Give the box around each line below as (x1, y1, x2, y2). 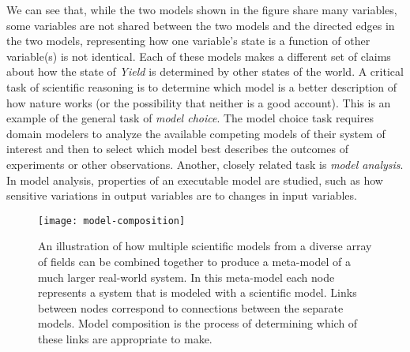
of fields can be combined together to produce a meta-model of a (38, 253, 352, 269)
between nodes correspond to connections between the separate (38, 299, 344, 316)
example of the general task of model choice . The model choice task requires (6, 110, 374, 126)
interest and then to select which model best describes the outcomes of (6, 140, 348, 157)
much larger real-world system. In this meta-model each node (38, 268, 335, 285)
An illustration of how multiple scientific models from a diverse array (38, 238, 372, 254)
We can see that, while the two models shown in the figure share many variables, (6, 2, 397, 17)
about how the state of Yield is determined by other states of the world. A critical (6, 63, 404, 80)
